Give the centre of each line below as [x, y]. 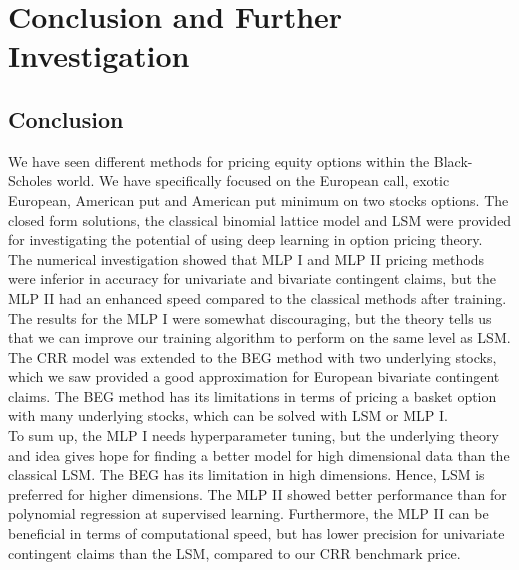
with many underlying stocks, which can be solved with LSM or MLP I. [228, 415]
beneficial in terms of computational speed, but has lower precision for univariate [256, 533]
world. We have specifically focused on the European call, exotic [253, 180]
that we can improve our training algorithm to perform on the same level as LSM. [259, 337]
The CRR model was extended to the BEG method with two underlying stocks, [252, 356]
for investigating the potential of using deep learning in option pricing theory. [245, 239]
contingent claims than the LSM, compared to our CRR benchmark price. [234, 552]
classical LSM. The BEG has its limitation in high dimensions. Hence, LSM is [246, 474]
